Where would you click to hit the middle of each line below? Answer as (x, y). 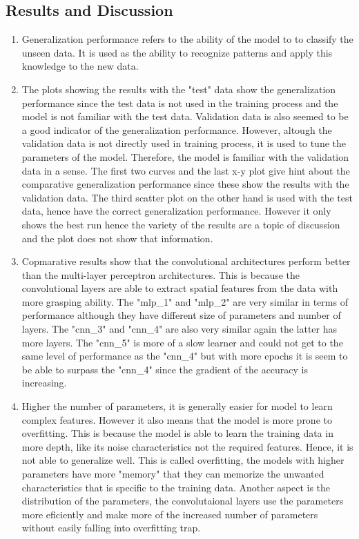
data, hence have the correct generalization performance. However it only (176, 211)
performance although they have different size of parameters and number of (181, 315)
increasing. (44, 383)
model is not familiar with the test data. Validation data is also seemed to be (185, 116)
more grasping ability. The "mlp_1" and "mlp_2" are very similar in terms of (185, 301)
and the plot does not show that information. (117, 238)
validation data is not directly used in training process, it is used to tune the (184, 143)
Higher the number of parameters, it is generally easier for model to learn (177, 406)
